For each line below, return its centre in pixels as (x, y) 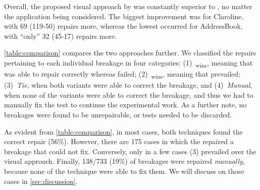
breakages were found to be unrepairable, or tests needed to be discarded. (118, 114)
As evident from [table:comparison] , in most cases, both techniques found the (123, 131)
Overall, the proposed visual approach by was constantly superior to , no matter (128, 6)
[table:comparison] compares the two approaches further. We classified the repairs (130, 53)
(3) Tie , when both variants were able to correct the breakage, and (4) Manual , (128, 85)
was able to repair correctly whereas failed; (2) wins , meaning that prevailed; (122, 74)
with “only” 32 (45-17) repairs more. (61, 36)
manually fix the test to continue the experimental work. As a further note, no (125, 105)
